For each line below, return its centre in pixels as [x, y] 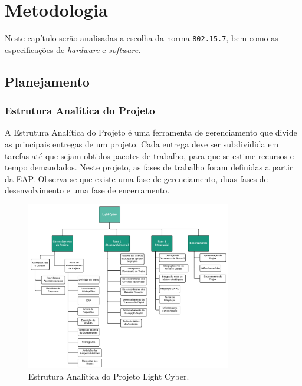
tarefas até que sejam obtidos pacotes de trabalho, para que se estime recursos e [149, 155]
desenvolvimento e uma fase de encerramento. [87, 190]
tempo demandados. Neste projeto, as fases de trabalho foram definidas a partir [149, 167]
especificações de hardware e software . [73, 49]
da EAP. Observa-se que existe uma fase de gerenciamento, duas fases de [136, 178]
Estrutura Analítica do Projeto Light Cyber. [109, 376]
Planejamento [47, 81]
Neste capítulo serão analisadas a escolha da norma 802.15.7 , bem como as [142, 38]
